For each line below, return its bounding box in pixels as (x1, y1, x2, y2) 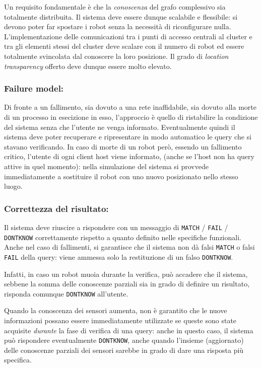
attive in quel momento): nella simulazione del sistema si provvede (4, 161, 209, 171)
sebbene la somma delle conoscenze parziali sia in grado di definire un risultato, (4, 278, 250, 289)
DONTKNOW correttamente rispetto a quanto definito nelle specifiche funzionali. (4, 232, 241, 242)
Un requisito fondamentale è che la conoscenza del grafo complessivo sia (4, 2, 226, 12)
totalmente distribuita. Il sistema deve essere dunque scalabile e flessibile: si (4, 11, 238, 22)
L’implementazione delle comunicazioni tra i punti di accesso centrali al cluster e (4, 31, 252, 41)
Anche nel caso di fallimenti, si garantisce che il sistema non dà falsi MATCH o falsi (4, 242, 255, 252)
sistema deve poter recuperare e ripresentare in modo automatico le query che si (4, 131, 251, 142)
